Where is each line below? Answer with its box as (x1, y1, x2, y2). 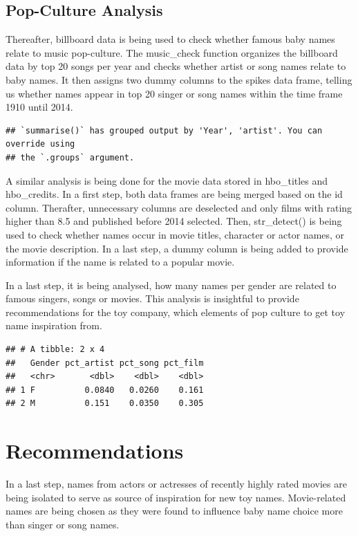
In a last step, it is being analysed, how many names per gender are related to (6, 277, 337, 292)
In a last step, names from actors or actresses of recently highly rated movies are (6, 477, 347, 491)
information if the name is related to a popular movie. (6, 255, 235, 269)
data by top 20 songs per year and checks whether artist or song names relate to (6, 59, 346, 73)
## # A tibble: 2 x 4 (6, 344, 105, 355)
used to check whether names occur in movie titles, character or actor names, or (6, 227, 345, 241)
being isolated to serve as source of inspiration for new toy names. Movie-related (6, 490, 346, 504)
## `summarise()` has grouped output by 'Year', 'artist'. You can (6, 125, 323, 136)
